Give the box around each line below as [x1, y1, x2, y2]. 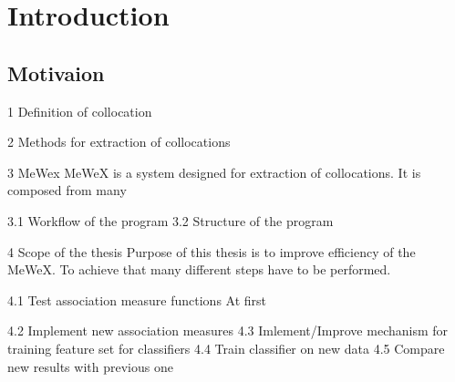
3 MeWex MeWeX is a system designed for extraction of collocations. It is [7, 162, 421, 181]
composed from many [7, 181, 127, 200]
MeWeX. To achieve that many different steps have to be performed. [7, 260, 391, 279]
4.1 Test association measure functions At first [7, 290, 267, 309]
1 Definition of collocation [7, 101, 152, 120]
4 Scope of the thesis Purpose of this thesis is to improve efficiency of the [7, 242, 416, 261]
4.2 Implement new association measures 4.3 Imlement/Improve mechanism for [7, 321, 449, 340]
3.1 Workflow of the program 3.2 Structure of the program [7, 211, 334, 230]
